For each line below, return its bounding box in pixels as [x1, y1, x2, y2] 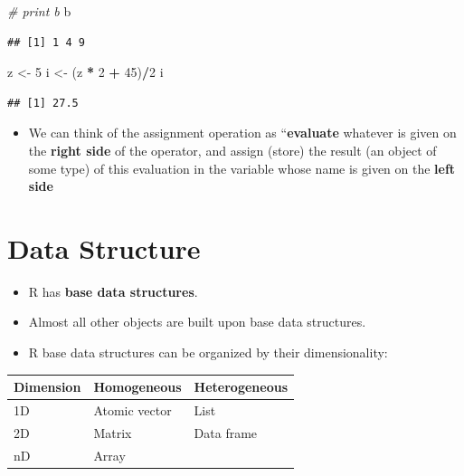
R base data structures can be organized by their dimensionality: [28, 343, 388, 362]
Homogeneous [93, 377, 182, 396]
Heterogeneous [194, 377, 288, 396]
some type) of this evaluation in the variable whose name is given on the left [28, 158, 456, 177]
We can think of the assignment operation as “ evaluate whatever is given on [28, 123, 457, 142]
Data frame [194, 423, 258, 442]
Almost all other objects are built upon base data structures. [28, 312, 366, 331]
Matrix [93, 423, 132, 442]
